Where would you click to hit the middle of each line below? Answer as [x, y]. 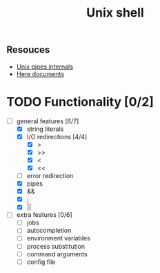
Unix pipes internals [45, 67]
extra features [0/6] [44, 215]
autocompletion [49, 231]
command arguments [57, 254]
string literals [45, 129]
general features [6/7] [48, 121]
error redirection [50, 175]
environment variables [58, 238]
